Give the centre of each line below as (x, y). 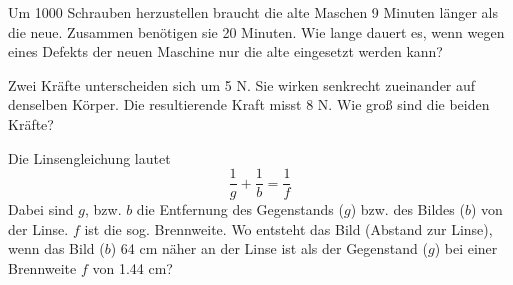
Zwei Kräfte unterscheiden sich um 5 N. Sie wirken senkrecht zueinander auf (242, 84)
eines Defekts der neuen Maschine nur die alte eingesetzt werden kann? (225, 51)
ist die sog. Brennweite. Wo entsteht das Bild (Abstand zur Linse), (288, 228)
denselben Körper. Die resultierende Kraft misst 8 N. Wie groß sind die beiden (249, 104)
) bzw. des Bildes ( (407, 209)
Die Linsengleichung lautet (89, 157)
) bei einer (466, 248)
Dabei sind (41, 209)
